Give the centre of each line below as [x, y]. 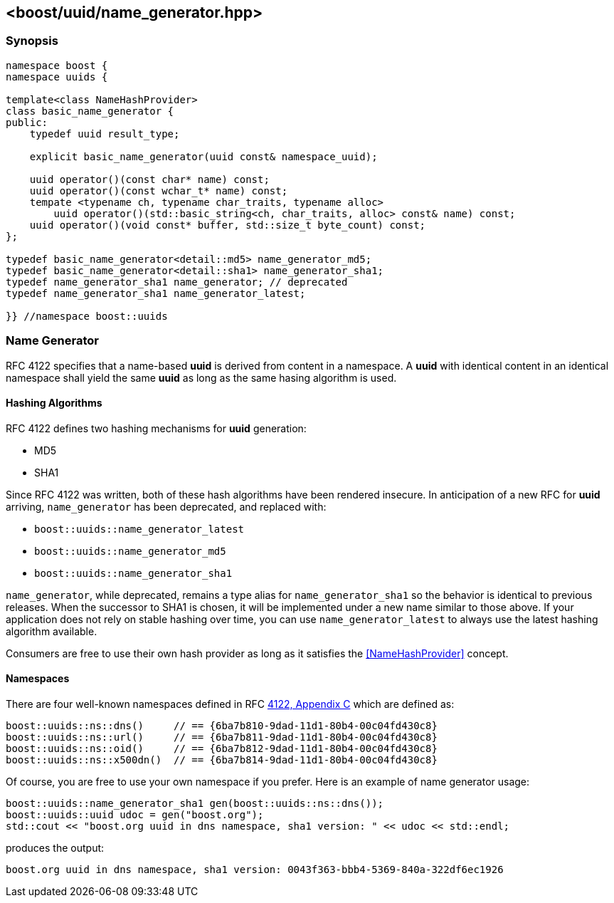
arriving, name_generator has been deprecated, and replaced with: [166, 506]
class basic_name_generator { [90, 111]
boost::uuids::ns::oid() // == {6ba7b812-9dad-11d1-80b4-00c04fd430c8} [222, 748]
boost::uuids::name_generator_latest [139, 529]
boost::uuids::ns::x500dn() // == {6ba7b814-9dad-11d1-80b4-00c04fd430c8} [222, 760]
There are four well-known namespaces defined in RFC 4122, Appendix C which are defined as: [230, 704]
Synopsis [32, 41]
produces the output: [55, 847]
